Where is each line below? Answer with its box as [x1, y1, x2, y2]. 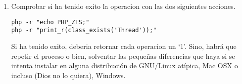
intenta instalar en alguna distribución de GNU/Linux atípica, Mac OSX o [11, 60, 238, 71]
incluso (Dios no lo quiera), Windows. [11, 70, 126, 80]
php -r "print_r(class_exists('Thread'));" [11, 27, 157, 34]
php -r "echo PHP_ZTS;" [11, 18, 90, 26]
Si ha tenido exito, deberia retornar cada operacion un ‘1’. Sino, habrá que [11, 41, 237, 51]
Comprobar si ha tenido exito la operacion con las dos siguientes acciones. [11, 1, 236, 11]
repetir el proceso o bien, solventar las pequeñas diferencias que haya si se [11, 50, 235, 61]
